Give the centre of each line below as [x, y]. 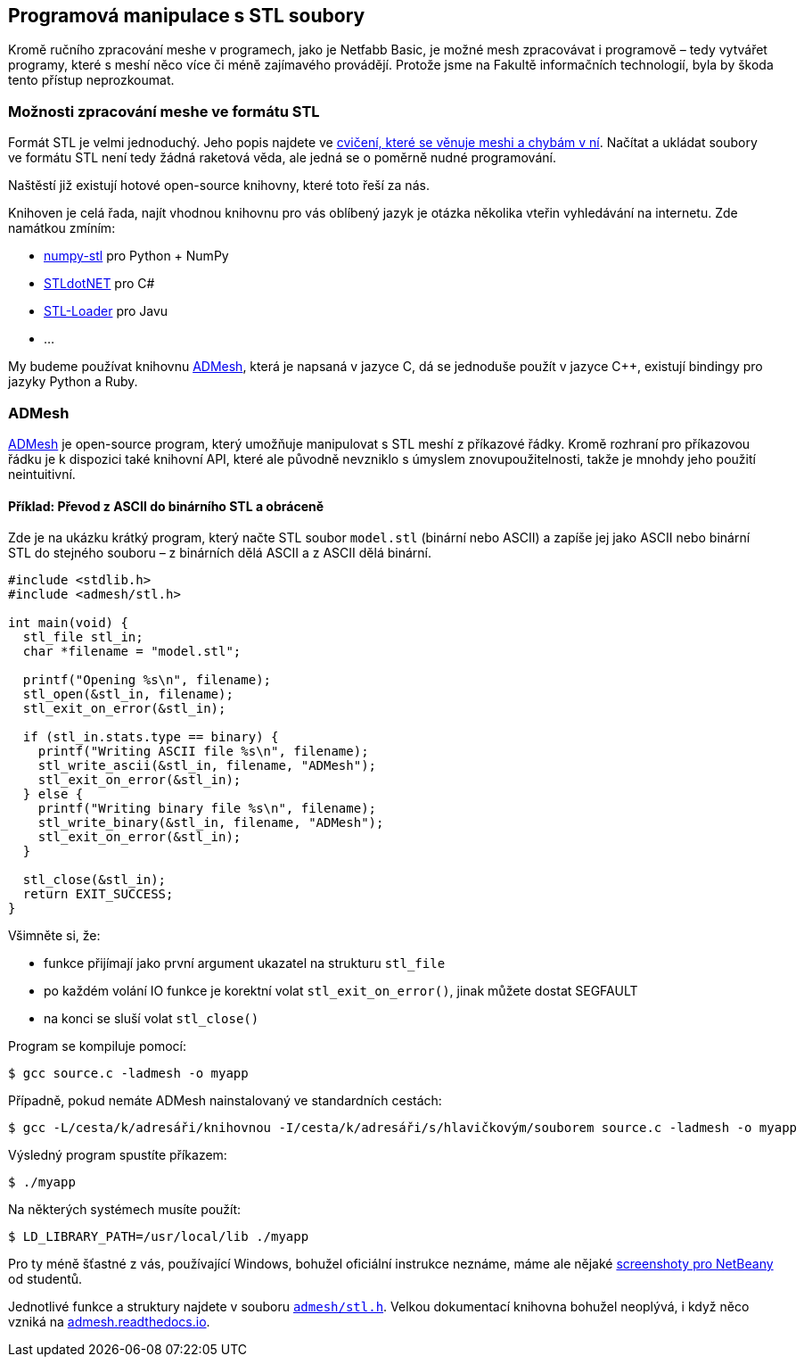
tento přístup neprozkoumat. [91, 80]
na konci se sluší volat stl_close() [152, 1019]
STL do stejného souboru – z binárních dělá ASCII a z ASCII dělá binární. [220, 553]
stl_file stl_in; [83, 637]
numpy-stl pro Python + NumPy [136, 256]
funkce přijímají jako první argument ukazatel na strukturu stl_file [245, 963]
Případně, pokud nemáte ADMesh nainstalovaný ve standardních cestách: [225, 1101]
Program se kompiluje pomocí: [97, 1046]
